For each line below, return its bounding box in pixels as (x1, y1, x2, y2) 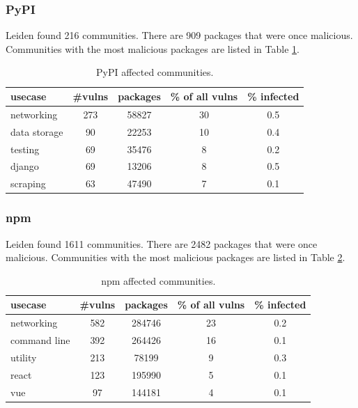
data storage (10, 124, 63, 139)
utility (10, 350, 37, 364)
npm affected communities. (101, 273, 216, 288)
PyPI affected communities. (95, 65, 214, 79)
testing (10, 141, 40, 156)
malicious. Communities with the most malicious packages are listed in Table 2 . (6, 250, 345, 265)
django (10, 159, 39, 173)
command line (10, 333, 70, 347)
